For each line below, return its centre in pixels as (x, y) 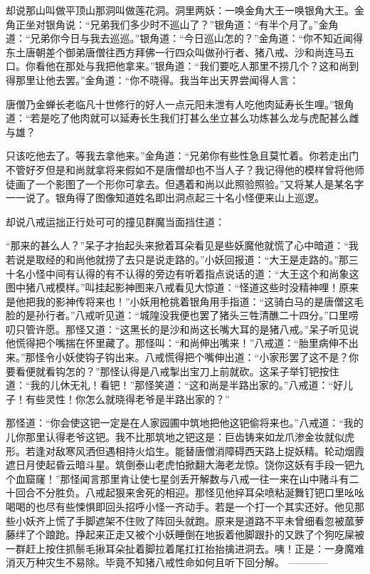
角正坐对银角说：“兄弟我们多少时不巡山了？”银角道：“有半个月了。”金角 (172, 24)
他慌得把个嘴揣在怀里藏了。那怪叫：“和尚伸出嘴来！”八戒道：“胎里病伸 (172, 343)
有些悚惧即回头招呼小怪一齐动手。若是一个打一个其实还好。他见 (205, 506)
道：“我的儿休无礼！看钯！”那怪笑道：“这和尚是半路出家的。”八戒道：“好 (175, 385)
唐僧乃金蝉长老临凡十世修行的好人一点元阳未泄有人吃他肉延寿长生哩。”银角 (180, 104)
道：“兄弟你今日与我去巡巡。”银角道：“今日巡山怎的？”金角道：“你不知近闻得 (185, 38)
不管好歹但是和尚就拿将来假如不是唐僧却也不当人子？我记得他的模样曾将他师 (185, 169)
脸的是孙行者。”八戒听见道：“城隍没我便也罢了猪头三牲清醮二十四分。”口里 (177, 315)
